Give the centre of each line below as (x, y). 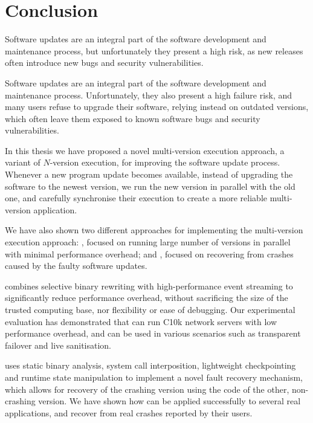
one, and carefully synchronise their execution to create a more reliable (136, 198)
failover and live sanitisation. (58, 345)
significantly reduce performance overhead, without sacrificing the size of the (147, 298)
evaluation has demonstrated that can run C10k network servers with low (141, 321)
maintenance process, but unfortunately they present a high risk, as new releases (154, 50)
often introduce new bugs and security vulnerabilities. (104, 63)
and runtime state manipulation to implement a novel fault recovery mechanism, (154, 377)
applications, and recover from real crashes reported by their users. (129, 412)
